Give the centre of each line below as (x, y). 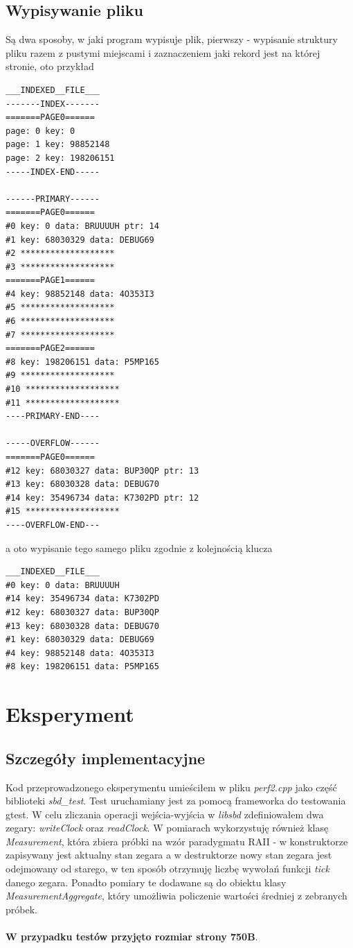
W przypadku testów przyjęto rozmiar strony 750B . (132, 937)
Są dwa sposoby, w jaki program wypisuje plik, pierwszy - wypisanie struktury (172, 39)
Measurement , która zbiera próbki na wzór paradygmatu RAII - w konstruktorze (177, 841)
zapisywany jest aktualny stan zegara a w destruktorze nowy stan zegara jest (169, 855)
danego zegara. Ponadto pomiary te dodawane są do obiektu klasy (146, 882)
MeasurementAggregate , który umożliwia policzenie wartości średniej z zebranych (176, 896)
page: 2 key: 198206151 (60, 158)
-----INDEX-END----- (53, 172)
